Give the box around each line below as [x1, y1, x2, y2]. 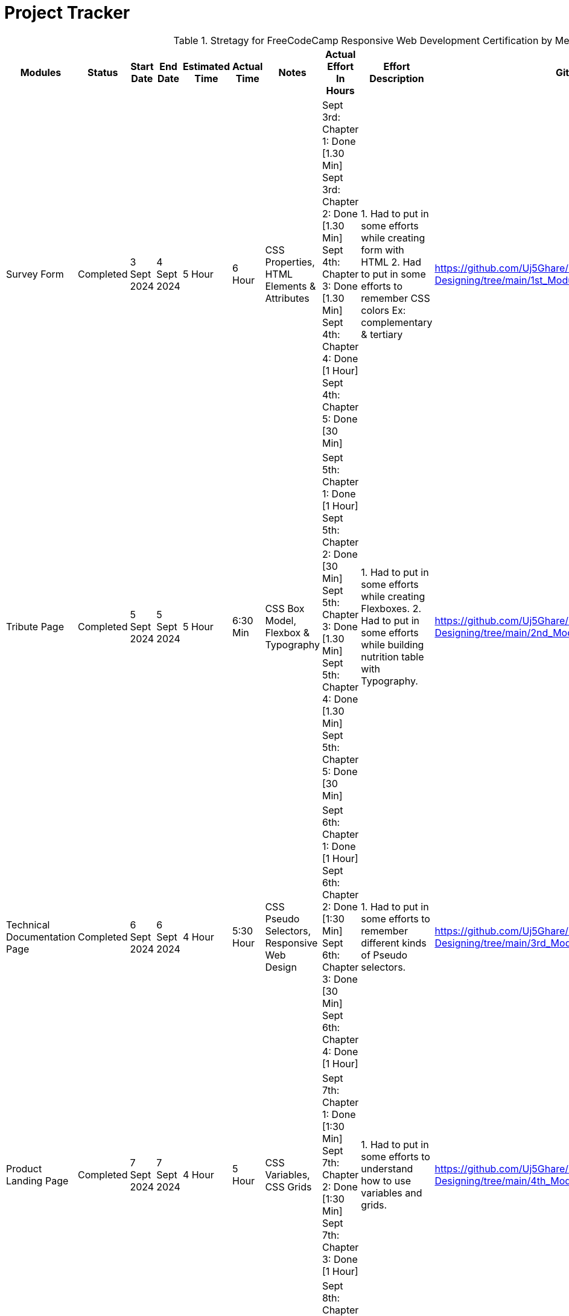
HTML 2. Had [361, 255, 422, 268]
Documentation [6, 930, 75, 943]
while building [361, 638, 424, 651]
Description [369, 72, 424, 85]
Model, [265, 614, 297, 627]
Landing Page [6, 1174, 69, 1187]
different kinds [361, 936, 427, 949]
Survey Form [6, 267, 64, 280]
